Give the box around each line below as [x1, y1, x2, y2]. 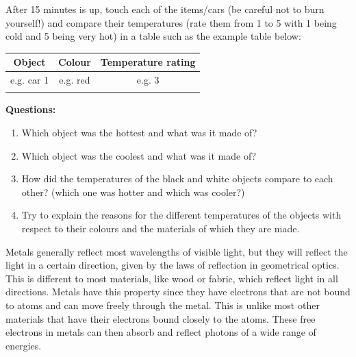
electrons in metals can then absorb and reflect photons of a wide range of [5, 325, 316, 339]
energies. [5, 338, 42, 352]
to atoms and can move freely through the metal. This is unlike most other [5, 298, 320, 312]
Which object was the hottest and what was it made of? [21, 125, 257, 140]
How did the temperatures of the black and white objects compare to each [21, 171, 333, 186]
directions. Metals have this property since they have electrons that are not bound [5, 284, 351, 299]
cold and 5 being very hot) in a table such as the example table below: [5, 29, 301, 43]
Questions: [5, 102, 56, 116]
